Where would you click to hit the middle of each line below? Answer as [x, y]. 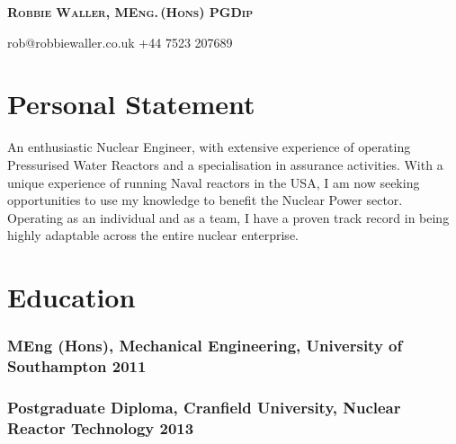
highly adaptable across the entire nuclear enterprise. [153, 235]
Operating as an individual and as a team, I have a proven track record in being [228, 217]
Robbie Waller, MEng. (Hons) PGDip [130, 12]
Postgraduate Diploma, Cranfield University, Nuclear [204, 407]
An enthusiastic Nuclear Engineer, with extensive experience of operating [209, 147]
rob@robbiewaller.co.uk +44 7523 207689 [120, 42]
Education [72, 297]
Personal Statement [131, 104]
